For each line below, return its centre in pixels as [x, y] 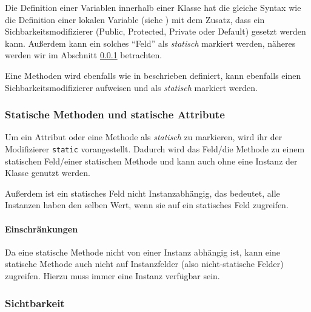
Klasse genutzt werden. [48, 173]
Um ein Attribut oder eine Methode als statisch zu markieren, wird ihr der [144, 137]
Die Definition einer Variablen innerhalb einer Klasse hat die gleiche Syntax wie [153, 7]
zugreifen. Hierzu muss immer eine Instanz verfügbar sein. [112, 275]
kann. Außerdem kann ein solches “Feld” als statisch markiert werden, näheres [150, 43]
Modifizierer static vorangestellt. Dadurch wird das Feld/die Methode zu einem [155, 148]
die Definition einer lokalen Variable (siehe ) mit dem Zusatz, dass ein [135, 19]
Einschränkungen [42, 229]
